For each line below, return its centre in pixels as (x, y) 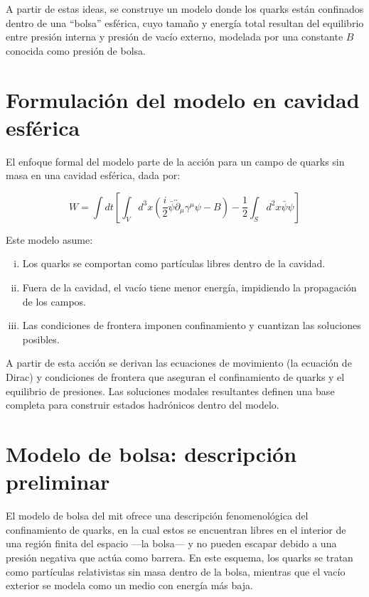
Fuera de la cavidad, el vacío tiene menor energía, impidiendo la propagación (189, 287)
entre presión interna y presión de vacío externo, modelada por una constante (175, 37)
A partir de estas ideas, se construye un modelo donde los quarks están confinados (185, 9)
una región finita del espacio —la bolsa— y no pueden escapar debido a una (171, 543)
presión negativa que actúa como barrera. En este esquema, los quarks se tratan (180, 557)
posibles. (41, 339)
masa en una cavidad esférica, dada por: (93, 175)
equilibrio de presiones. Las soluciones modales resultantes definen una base (170, 391)
